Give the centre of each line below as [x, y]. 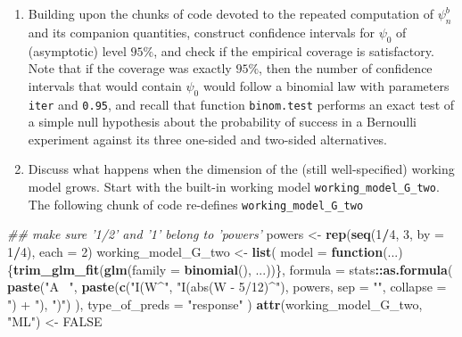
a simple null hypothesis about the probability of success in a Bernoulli [222, 122]
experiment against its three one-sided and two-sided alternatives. [208, 139]
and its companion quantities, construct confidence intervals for [201, 32]
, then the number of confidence [346, 68]
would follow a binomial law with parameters [326, 85]
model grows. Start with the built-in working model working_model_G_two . [234, 187]
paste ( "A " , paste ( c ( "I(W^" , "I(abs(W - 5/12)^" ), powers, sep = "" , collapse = [227, 287]
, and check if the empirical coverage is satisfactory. [294, 50]
